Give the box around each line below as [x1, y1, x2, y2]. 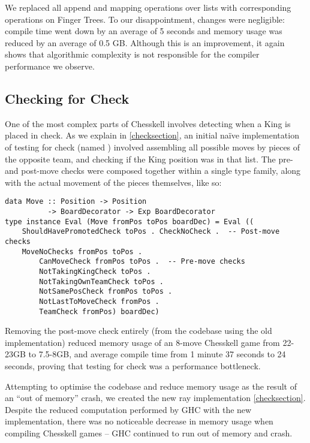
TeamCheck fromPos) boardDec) [39, 307, 159, 316]
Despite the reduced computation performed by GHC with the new [5, 403, 252, 415]
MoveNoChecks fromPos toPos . [22, 247, 143, 256]
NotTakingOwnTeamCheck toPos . [39, 277, 164, 286]
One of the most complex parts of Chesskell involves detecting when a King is [5, 117, 291, 129]
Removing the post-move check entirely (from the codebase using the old [5, 324, 272, 337]
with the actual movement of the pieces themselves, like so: [5, 176, 222, 188]
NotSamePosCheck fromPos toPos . [39, 287, 173, 296]
